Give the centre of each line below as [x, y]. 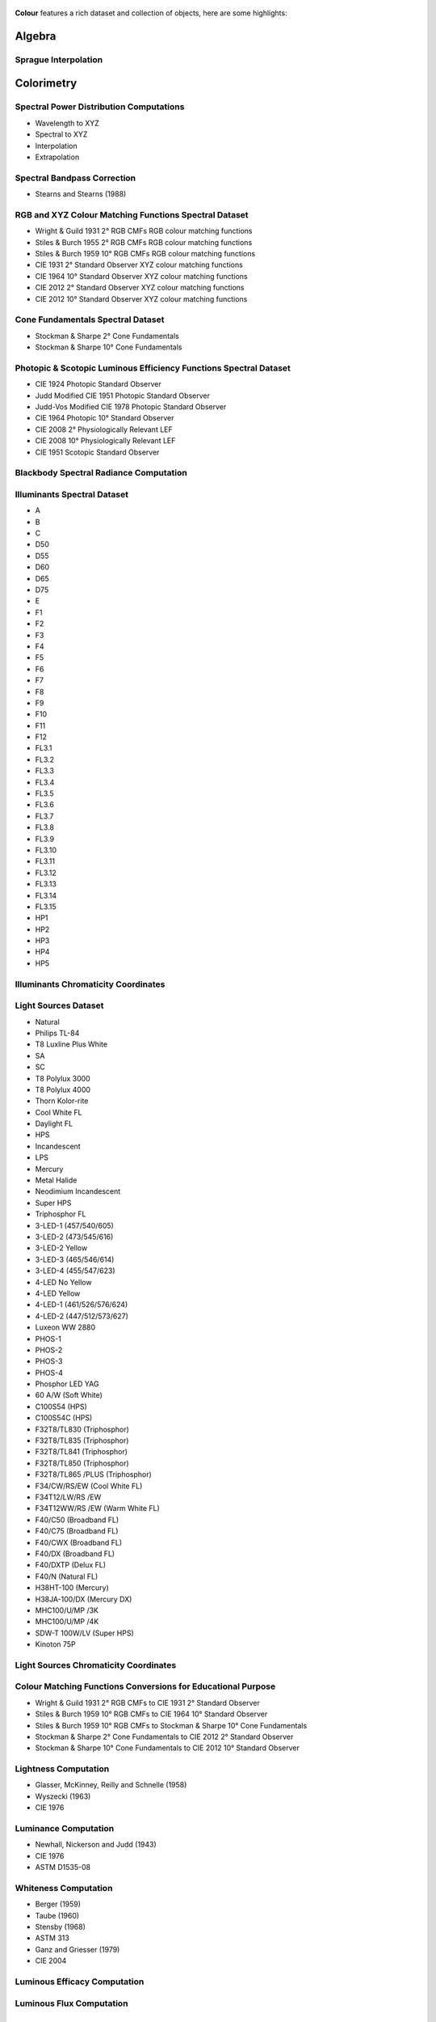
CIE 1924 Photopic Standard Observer [98, 384]
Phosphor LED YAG [67, 1384]
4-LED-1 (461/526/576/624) [82, 1305]
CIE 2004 [51, 1961]
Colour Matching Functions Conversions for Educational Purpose [145, 1686]
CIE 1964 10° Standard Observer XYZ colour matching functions [141, 276]
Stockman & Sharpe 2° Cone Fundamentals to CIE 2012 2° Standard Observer [164, 1736]
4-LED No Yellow [63, 1282]
